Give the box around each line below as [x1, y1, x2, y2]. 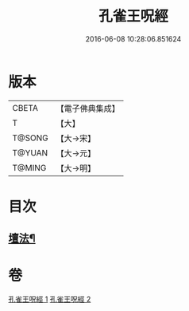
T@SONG [12, 132, 49, 144]
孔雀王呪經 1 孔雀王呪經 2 [8, 294, 91, 304]
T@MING [12, 162, 47, 173]
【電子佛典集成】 [56, 103, 121, 114]
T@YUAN [12, 147, 48, 158]
